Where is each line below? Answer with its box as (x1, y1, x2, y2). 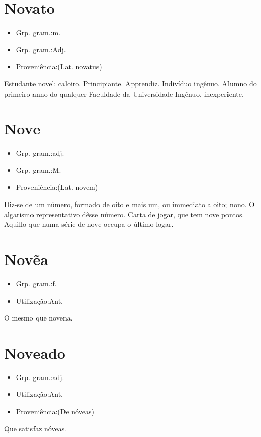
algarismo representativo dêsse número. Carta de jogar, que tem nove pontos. (4, 209, 244, 219)
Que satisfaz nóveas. (4, 423, 67, 433)
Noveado (4, 342, 66, 363)
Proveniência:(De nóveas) (16, 406, 94, 416)
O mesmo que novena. (4, 312, 73, 323)
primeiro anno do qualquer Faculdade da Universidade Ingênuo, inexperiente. (4, 88, 244, 99)
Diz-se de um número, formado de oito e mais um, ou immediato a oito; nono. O (4, 199, 255, 209)
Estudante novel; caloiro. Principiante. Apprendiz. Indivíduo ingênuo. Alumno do (4, 78, 257, 89)
